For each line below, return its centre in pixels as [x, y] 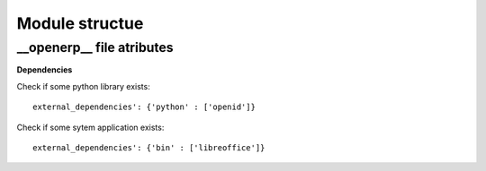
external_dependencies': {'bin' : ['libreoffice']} [149, 147]
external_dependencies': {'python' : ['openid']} [144, 107]
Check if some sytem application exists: [90, 127]
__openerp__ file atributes [95, 47]
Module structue [80, 23]
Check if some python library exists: [83, 86]
